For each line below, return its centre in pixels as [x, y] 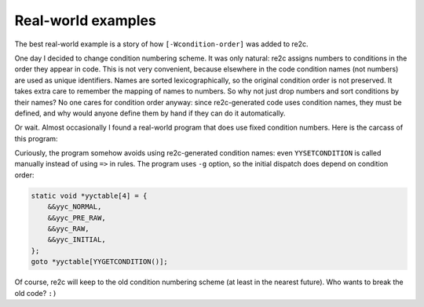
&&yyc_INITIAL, [77, 240]
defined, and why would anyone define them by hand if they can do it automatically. [150, 113]
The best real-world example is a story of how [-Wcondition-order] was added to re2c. [162, 44]
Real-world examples [85, 20]
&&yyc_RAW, [68, 229]
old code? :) [36, 293]
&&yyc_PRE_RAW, [77, 217]
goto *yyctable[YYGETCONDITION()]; [99, 262]
